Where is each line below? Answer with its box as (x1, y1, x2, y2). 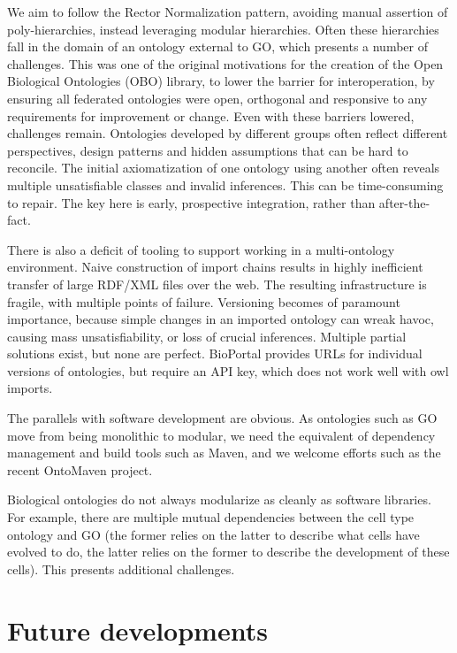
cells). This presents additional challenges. (7, 559, 235, 578)
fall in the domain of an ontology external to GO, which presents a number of (7, 37, 428, 56)
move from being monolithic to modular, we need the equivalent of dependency (7, 426, 436, 444)
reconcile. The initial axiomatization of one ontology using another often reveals (7, 158, 440, 177)
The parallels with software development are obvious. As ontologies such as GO (7, 409, 438, 427)
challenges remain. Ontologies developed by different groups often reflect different (7, 124, 448, 142)
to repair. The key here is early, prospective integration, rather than (7, 193, 376, 211)
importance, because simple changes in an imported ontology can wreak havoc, (7, 310, 434, 328)
